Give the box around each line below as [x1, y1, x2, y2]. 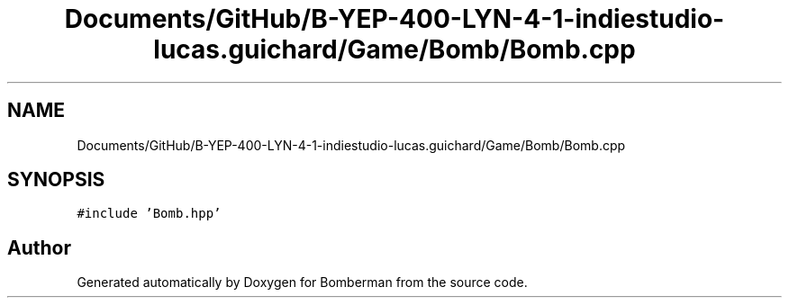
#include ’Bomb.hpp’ [77, 206, 222, 221]
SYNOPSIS [7, 168, 105, 192]
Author [7, 236, 71, 259]
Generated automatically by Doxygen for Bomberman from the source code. [77, 274, 528, 291]
